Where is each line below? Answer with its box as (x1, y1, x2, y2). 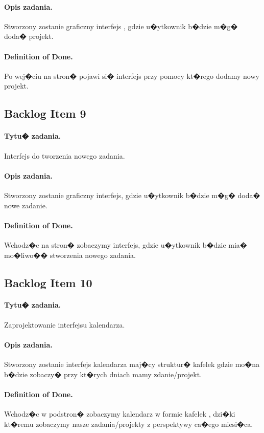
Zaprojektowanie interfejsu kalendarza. (4, 319, 125, 330)
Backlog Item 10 (4, 274, 92, 290)
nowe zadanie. (4, 200, 47, 210)
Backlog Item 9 (4, 105, 86, 121)
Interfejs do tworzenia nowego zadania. (4, 150, 125, 161)
